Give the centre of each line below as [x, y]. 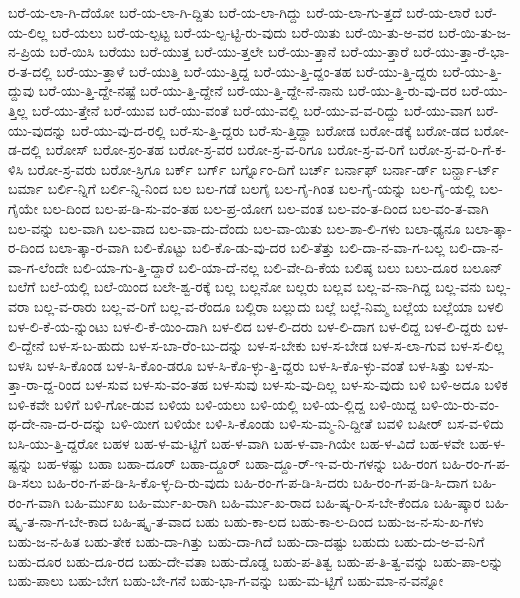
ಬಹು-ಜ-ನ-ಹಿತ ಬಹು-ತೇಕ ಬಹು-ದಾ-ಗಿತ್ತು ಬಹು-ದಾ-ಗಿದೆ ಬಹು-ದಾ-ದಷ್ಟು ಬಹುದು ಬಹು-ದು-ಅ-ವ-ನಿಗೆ [246, 541]
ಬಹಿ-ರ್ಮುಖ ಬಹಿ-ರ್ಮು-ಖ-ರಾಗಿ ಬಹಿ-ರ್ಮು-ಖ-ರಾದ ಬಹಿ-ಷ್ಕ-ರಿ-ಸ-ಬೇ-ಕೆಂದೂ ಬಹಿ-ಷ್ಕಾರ [272, 501]
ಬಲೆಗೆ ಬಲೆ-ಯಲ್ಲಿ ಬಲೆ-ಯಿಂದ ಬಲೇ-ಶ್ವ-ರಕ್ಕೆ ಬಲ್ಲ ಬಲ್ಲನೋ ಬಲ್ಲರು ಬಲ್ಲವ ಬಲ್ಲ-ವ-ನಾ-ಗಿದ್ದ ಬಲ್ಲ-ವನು [245, 286]
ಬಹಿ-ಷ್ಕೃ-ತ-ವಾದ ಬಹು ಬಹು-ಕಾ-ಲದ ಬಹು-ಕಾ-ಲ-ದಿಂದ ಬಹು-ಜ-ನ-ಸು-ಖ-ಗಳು [298, 521]
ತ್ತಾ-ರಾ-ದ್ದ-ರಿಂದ [44, 384]
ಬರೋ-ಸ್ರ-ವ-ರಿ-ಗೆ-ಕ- [458, 149]
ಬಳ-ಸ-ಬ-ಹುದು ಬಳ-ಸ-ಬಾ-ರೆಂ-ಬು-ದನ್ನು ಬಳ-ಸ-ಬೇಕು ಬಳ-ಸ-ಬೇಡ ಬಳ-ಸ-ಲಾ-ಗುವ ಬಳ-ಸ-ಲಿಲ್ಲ [276, 345]
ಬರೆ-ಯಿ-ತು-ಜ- [474, 31]
